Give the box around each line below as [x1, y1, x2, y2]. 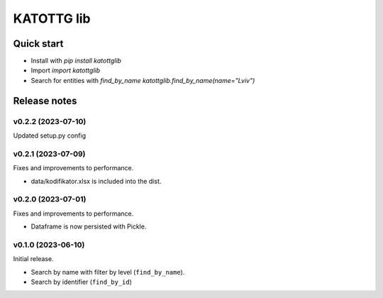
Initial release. [13, 255, 54, 263]
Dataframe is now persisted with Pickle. [30, 222, 147, 231]
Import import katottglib [30, 66, 101, 74]
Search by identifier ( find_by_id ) [30, 277, 133, 286]
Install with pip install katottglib [30, 57, 122, 65]
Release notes [13, 94, 77, 106]
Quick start [13, 38, 64, 50]
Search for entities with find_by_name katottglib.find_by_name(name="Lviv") [30, 76, 255, 84]
